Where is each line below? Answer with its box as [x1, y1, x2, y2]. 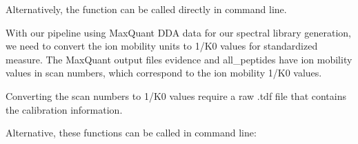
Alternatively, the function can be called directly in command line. [6, 2, 287, 16]
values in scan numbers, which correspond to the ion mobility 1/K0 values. [6, 65, 322, 80]
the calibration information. [6, 102, 123, 116]
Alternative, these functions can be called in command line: [6, 125, 257, 140]
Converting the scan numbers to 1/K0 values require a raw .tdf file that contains [6, 88, 346, 103]
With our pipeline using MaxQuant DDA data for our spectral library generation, [6, 25, 352, 39]
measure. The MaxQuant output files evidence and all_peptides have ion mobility [6, 52, 352, 66]
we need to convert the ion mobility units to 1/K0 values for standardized [6, 39, 318, 53]
